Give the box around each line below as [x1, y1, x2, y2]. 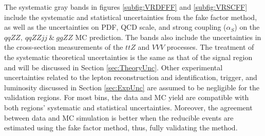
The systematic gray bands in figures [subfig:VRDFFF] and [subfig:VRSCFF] [4, 2, 248, 12]
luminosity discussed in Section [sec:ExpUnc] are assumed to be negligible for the [4, 82, 260, 92]
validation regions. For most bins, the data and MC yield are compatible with [4, 92, 249, 103]
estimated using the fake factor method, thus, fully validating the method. [4, 122, 238, 133]
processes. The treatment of [166, 42, 254, 52]
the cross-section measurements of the [4, 42, 123, 52]
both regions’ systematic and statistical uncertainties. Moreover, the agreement [4, 102, 253, 112]
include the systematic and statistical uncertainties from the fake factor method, [4, 11, 257, 22]
